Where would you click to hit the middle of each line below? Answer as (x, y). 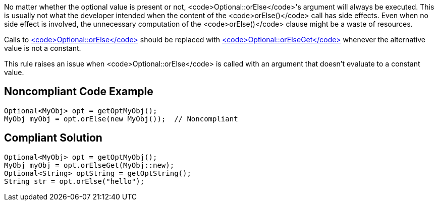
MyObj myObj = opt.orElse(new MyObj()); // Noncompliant (121, 119)
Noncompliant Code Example (79, 92)
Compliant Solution (53, 138)
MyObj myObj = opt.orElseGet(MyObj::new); (89, 165)
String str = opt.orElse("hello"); (74, 181)
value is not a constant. (43, 48)
